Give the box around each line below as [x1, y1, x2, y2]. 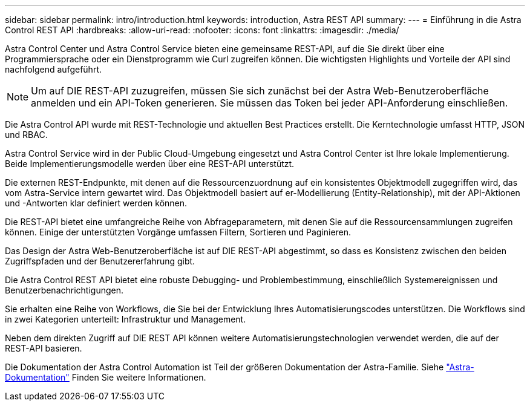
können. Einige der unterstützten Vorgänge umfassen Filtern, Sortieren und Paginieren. [5, 227, 352, 237]
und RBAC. [5, 129, 48, 140]
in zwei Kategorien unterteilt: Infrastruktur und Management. [5, 314, 246, 324]
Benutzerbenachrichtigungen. [5, 285, 124, 295]
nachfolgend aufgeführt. [5, 64, 102, 74]
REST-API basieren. [5, 343, 82, 353]
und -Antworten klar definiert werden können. [5, 198, 188, 208]
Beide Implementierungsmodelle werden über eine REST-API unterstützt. [5, 159, 295, 169]
